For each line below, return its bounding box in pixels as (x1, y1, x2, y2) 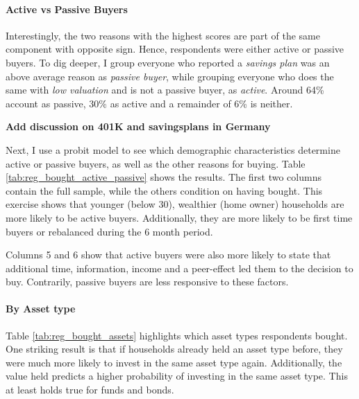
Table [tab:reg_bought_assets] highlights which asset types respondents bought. (6, 328, 348, 342)
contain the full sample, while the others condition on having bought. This (6, 183, 323, 197)
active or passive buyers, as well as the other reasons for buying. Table (6, 156, 306, 170)
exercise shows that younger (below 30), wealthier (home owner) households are (6, 197, 344, 211)
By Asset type (6, 301, 76, 316)
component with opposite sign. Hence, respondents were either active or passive (6, 42, 344, 56)
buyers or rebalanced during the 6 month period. (6, 224, 213, 238)
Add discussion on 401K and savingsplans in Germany (6, 119, 271, 134)
